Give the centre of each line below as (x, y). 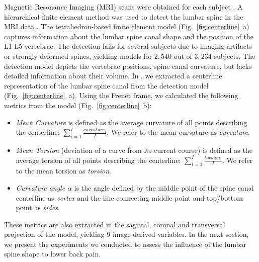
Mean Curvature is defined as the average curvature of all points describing (132, 122)
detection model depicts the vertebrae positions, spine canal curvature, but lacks (128, 66)
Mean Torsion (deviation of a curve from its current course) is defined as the (134, 150)
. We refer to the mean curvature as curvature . (178, 132)
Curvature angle (40, 187)
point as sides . (38, 207)
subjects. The (235, 56)
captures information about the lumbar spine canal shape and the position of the (129, 36)
